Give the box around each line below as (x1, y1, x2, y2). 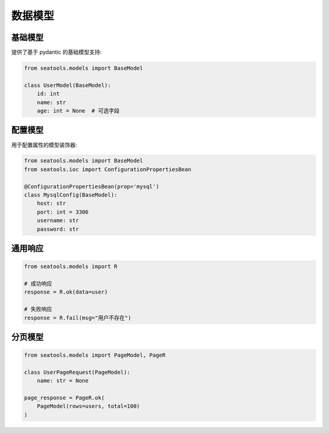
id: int (37, 90, 60, 97)
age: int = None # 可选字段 (37, 107, 120, 114)
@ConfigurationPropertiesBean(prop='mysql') (24, 183, 160, 190)
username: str (37, 217, 79, 224)
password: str (37, 225, 79, 233)
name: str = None (37, 378, 89, 384)
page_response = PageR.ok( (24, 395, 105, 401)
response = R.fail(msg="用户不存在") (24, 314, 132, 321)
